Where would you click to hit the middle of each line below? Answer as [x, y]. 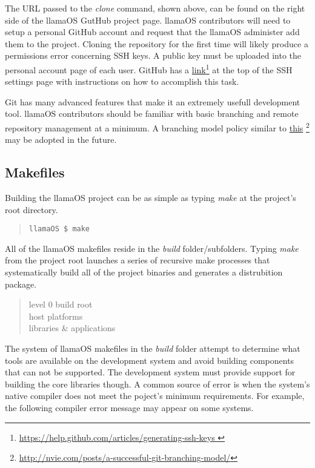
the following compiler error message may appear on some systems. [129, 408]
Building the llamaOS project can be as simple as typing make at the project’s [151, 198]
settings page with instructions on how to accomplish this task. [122, 81]
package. [21, 284]
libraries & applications [72, 328]
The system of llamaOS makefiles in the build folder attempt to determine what [153, 348]
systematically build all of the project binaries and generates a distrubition [144, 272]
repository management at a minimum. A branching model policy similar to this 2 [157, 127]
